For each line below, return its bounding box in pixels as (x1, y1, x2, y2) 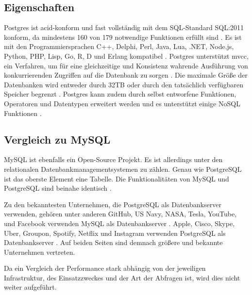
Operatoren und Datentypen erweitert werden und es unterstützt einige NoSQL (4, 98, 240, 108)
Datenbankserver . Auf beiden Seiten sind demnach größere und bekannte (4, 237, 223, 247)
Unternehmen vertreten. (4, 246, 75, 257)
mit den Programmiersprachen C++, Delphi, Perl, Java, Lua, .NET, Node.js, (4, 41, 234, 51)
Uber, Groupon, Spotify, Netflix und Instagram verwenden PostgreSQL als (4, 228, 226, 238)
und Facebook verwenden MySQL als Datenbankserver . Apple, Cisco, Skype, (4, 218, 235, 228)
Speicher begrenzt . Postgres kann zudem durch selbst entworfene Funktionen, (4, 89, 236, 99)
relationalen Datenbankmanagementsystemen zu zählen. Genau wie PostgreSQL (4, 164, 242, 174)
